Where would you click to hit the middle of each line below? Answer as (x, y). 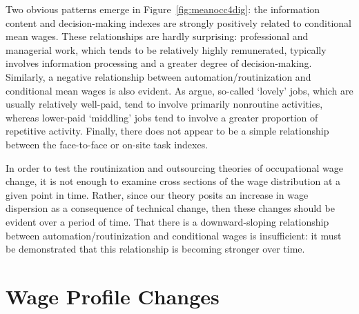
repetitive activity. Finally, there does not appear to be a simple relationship (167, 131)
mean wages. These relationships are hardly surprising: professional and (157, 36)
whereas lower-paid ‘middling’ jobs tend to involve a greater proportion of (162, 117)
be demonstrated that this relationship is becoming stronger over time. (155, 249)
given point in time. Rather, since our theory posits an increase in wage (157, 194)
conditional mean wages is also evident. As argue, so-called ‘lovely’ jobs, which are (179, 90)
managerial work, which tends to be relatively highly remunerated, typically (166, 49)
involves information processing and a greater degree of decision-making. (159, 63)
